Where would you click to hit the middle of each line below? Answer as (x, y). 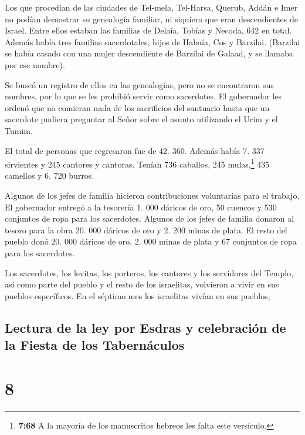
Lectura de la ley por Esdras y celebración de (145, 327)
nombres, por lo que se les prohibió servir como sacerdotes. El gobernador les (143, 96)
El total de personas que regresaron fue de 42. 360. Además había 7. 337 (135, 150)
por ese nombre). (35, 64)
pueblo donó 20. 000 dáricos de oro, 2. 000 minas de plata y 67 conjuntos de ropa (151, 241)
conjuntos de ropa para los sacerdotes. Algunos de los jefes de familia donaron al (150, 218)
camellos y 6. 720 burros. (50, 175)
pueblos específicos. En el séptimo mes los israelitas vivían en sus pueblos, (138, 295)
